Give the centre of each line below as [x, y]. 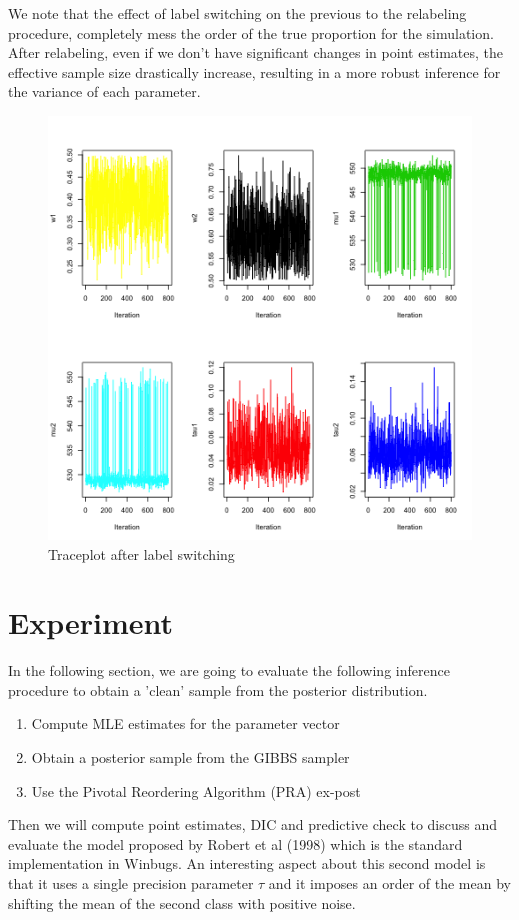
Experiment [91, 622]
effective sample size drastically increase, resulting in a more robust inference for [254, 71]
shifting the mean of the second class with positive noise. [182, 902]
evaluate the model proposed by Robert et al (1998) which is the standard [235, 843]
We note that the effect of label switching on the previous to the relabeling [237, 13]
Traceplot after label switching [141, 553]
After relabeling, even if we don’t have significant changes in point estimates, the [256, 52]
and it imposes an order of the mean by [389, 883]
